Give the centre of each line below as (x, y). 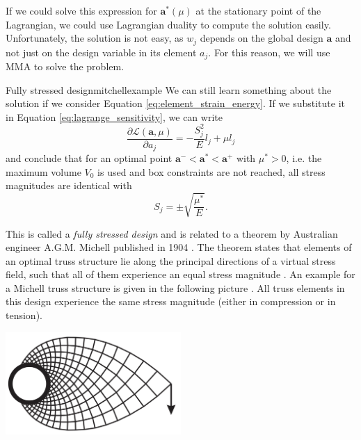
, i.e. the (304, 158)
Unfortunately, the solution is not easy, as (95, 38)
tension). (24, 315)
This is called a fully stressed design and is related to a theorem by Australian (172, 233)
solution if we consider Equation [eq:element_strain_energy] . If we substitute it (175, 103)
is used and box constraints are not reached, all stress (211, 171)
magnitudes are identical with (69, 185)
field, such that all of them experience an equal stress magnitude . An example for (180, 274)
